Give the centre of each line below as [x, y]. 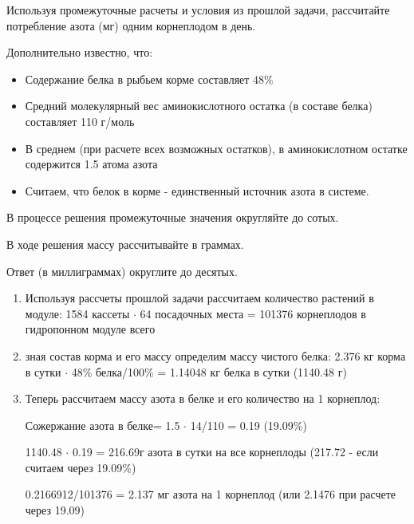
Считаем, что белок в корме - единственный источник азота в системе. [197, 190]
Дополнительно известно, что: [80, 52]
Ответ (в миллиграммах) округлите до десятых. [122, 271]
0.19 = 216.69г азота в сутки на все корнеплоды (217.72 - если [225, 452]
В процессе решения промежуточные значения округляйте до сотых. [173, 217]
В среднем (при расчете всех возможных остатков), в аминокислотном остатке [216, 148]
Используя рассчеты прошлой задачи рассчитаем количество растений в [199, 298]
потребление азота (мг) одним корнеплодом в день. [131, 25]
